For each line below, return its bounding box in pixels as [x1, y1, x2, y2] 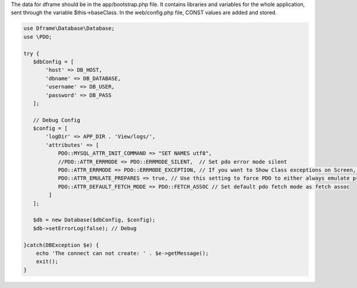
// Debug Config [33, 117, 80, 123]
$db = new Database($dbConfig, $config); [33, 217, 156, 223]
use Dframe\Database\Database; [23, 25, 115, 32]
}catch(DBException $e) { [23, 242, 99, 248]
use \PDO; [23, 33, 52, 40]
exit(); [36, 258, 59, 265]
